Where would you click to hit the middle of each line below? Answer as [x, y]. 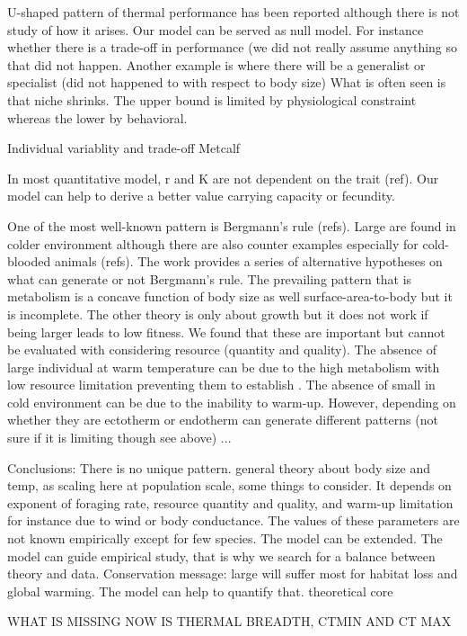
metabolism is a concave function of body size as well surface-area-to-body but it [230, 296]
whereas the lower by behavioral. [97, 117]
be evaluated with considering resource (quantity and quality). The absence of [222, 349]
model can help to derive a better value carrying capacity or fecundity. [201, 196]
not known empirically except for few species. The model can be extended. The [225, 538]
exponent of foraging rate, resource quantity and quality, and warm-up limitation [230, 502]
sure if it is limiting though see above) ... [119, 438]
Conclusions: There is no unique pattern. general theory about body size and [219, 467]
